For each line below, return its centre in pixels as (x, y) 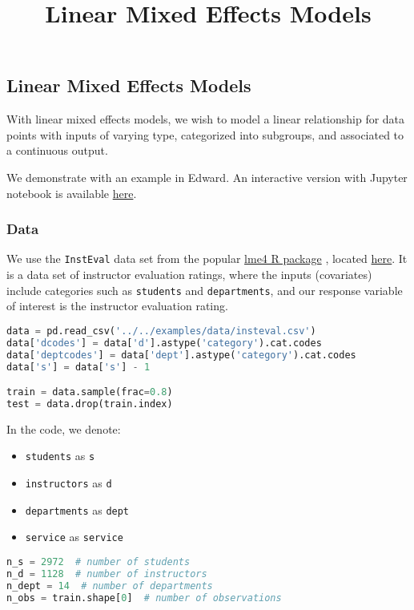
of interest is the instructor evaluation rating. (117, 306)
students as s (60, 456)
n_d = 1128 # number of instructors (107, 574)
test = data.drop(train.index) (90, 404)
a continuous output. (57, 150)
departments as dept (77, 509)
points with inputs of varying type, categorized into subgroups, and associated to (205, 134)
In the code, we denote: (64, 428)
